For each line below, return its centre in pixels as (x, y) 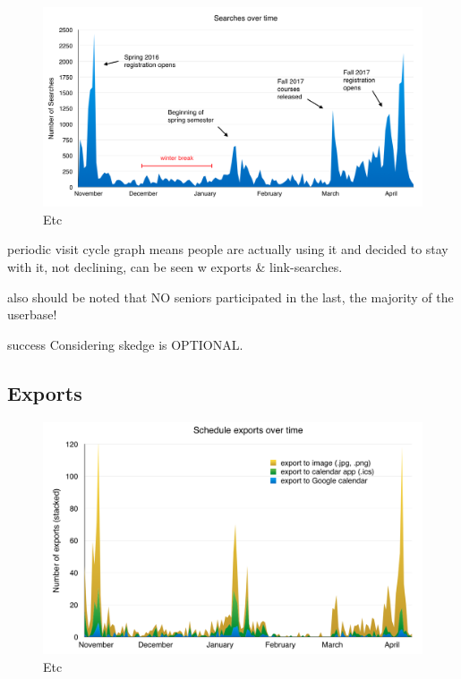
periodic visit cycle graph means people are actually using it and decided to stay (228, 249)
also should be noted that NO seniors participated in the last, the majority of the (230, 297)
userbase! (32, 314)
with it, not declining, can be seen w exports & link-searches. (175, 266)
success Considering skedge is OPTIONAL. (125, 344)
